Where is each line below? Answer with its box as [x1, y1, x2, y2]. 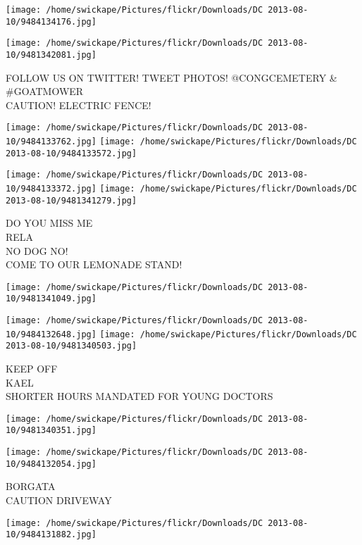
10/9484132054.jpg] [6, 458, 96, 469]
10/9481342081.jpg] [6, 49, 96, 60]
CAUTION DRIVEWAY [6, 493, 112, 507]
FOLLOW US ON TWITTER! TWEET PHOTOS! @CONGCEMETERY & [6, 70, 337, 84]
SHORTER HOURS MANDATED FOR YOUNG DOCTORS [6, 389, 273, 403]
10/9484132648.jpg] [6, 329, 96, 339]
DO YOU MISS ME [6, 215, 93, 230]
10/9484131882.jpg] [6, 530, 96, 540]
